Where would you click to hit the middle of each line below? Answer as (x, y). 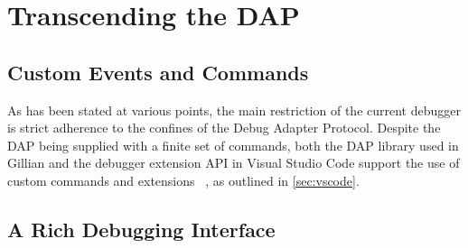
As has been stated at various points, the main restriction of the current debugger (234, 110)
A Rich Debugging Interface (141, 229)
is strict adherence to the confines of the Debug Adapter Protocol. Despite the (224, 128)
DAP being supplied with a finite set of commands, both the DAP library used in (233, 145)
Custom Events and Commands (158, 72)
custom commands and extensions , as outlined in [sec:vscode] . (183, 180)
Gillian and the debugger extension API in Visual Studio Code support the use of (234, 163)
